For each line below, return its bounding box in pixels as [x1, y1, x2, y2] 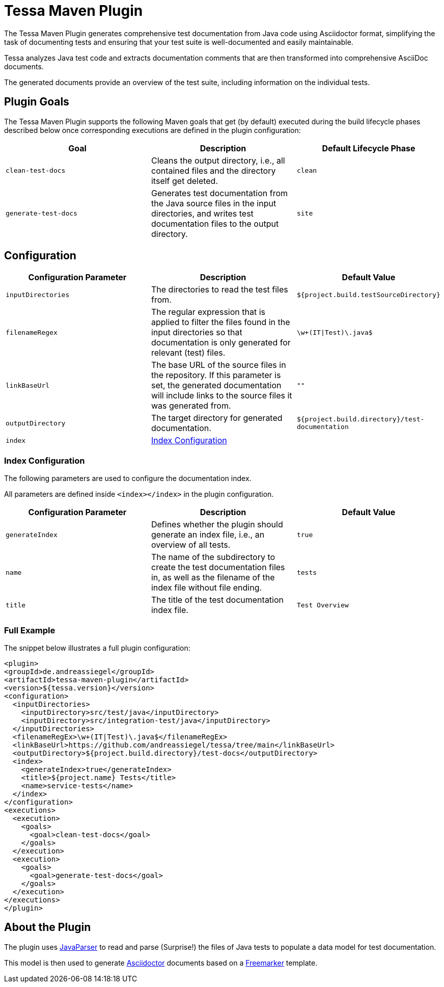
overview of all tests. [151, 540, 231, 550]
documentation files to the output [151, 218, 279, 229]
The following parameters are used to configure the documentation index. [4, 474, 252, 483]
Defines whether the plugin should [151, 519, 283, 530]
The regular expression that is [151, 307, 265, 317]
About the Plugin [4, 921, 91, 934]
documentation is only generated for [151, 337, 291, 348]
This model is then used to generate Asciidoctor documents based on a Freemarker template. [4, 958, 318, 967]
